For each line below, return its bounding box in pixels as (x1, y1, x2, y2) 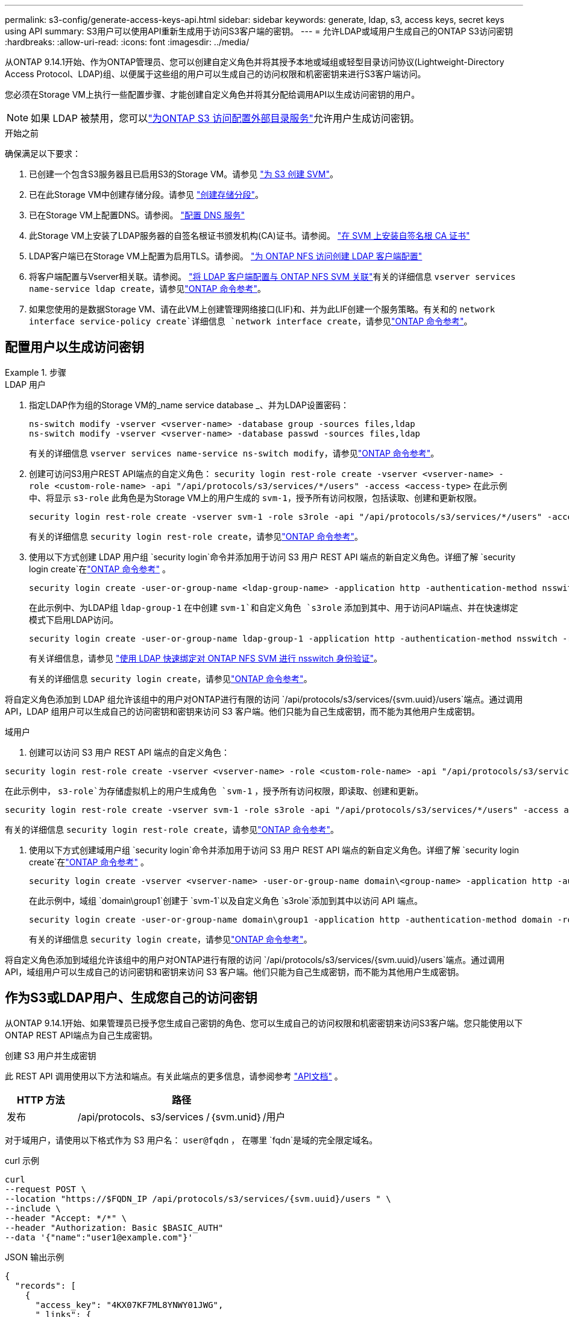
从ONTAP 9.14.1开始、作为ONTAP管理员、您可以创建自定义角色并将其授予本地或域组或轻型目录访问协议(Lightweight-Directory (5, 57, 505, 67)
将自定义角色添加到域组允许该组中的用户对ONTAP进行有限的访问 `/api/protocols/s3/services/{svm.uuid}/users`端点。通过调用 (5, 954, 505, 965)
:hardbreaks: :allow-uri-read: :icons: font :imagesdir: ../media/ (5, 37, 250, 47)
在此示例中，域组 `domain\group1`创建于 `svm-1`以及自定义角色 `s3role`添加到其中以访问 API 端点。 (29, 895, 423, 906)
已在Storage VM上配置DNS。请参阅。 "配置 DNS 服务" (29, 210, 245, 220)
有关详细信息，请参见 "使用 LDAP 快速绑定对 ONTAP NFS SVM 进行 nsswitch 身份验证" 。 (29, 652, 383, 663)
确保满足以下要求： (5, 148, 81, 159)
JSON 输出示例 (5, 1251, 64, 1262)
